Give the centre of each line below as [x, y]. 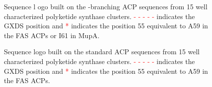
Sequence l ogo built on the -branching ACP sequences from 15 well [106, 6]
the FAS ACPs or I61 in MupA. [52, 35]
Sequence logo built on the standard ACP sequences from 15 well [102, 52]
